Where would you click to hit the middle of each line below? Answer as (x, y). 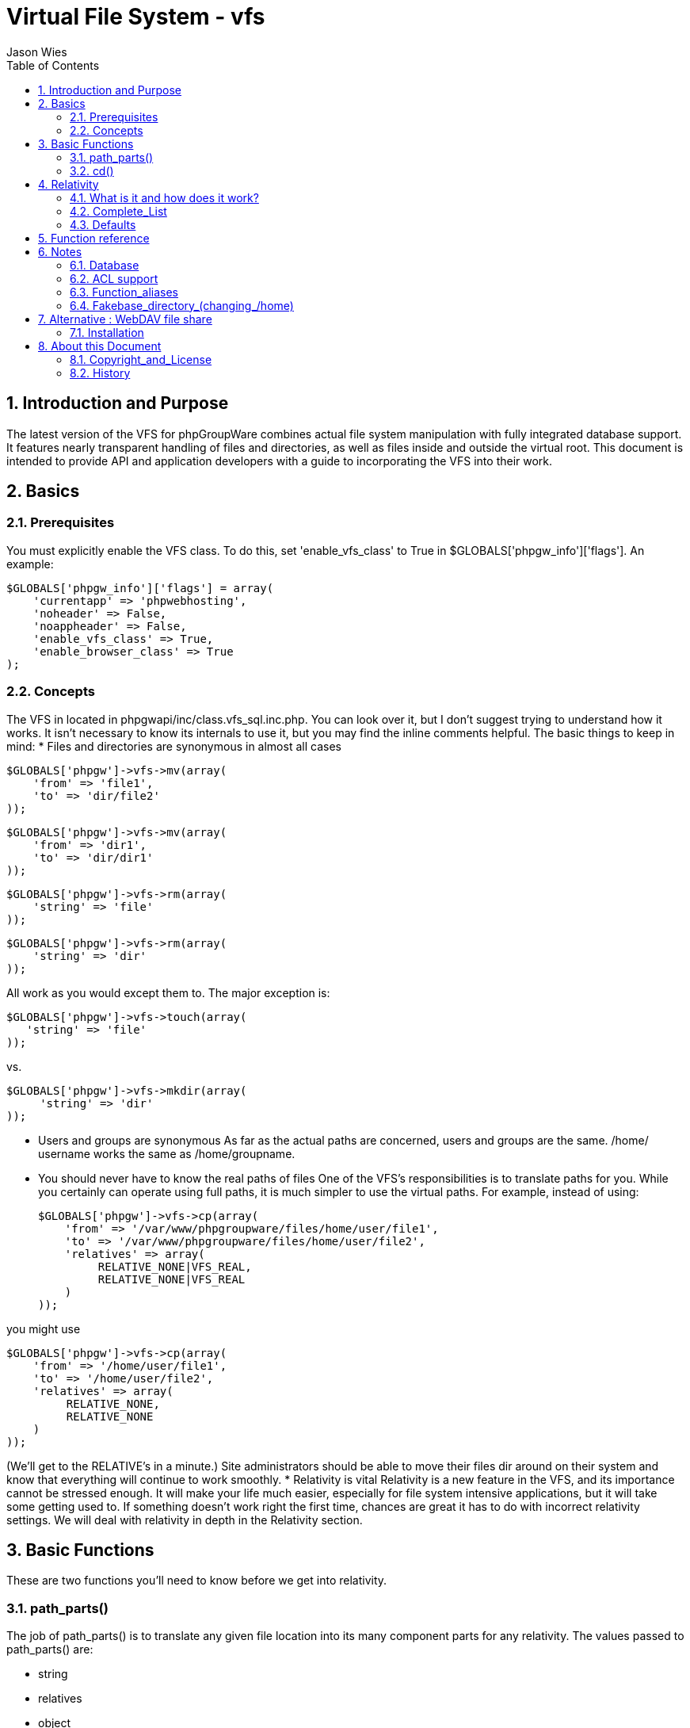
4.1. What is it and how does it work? (164, 197)
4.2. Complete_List (118, 211)
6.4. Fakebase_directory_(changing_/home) (182, 305)
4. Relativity (69, 184)
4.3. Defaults (103, 224)
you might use (44, 1328)
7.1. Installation (107, 332)
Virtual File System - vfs (136, 17)
